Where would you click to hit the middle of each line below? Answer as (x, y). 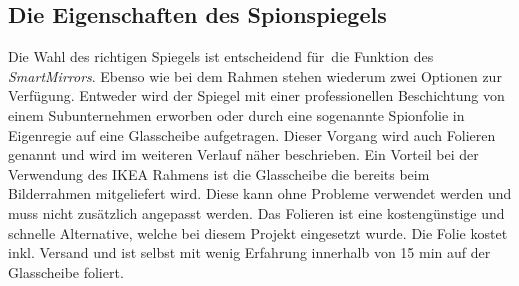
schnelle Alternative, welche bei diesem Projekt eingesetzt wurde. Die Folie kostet (258, 232)
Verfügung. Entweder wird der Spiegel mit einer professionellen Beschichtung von (256, 95)
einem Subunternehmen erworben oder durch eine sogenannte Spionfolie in (236, 114)
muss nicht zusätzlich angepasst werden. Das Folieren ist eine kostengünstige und (256, 212)
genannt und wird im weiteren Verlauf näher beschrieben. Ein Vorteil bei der (243, 154)
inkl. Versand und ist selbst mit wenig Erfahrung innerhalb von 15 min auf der (249, 252)
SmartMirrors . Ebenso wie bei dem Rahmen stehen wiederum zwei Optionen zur (255, 75)
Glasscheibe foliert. (66, 271)
